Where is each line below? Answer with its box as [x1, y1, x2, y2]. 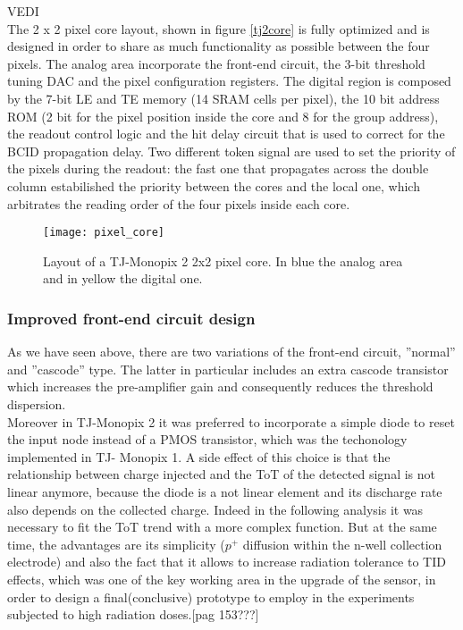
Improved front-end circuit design [7, 307, 256, 329]
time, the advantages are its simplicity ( [7, 534, 225, 553]
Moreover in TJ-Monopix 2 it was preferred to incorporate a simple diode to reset [7, 412, 455, 431]
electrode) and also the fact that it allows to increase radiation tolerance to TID [7, 552, 446, 571]
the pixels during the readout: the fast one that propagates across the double [7, 159, 429, 178]
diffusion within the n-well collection [242, 534, 442, 553]
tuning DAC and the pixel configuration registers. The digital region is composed [7, 71, 451, 90]
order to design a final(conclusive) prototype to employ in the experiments [7, 587, 415, 606]
